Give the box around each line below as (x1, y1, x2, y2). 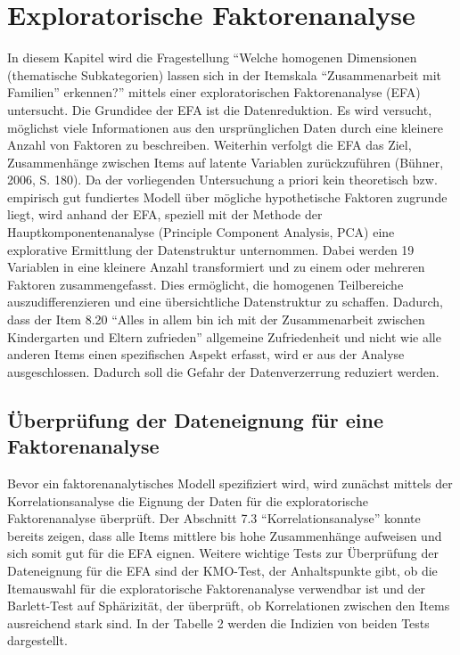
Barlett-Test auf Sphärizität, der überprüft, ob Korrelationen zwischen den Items (7, 596, 450, 615)
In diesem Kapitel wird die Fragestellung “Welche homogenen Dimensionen (7, 48, 417, 67)
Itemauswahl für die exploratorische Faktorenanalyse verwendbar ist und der (7, 578, 426, 597)
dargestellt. (7, 631, 68, 650)
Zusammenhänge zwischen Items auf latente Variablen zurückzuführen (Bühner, (7, 152, 444, 171)
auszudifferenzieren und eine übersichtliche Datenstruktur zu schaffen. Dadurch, (7, 292, 444, 311)
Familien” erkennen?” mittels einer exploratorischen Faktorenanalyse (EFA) (7, 83, 421, 102)
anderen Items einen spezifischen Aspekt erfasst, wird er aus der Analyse (7, 345, 405, 364)
